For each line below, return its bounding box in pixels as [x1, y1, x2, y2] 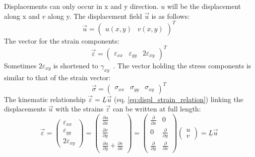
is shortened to [53, 60, 98, 70]
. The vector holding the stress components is [113, 60, 252, 70]
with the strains [55, 104, 104, 114]
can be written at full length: [113, 104, 201, 114]
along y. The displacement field [48, 10, 142, 21]
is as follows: [151, 10, 190, 21]
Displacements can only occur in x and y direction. [4, 1, 159, 11]
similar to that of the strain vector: [4, 72, 111, 82]
